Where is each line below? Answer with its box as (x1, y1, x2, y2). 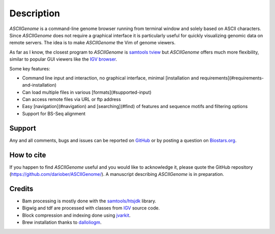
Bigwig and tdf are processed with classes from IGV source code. (22, 205, 160, 211)
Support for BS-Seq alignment (22, 110, 86, 117)
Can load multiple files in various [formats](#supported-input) (22, 89, 152, 95)
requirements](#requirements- (200, 74, 264, 81)
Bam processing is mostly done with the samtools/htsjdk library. (22, 198, 156, 204)
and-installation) (22, 82, 57, 88)
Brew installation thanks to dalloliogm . (22, 219, 102, 225)
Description (9, 8, 61, 19)
